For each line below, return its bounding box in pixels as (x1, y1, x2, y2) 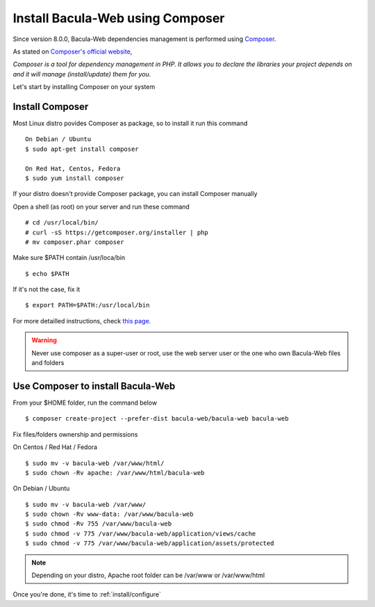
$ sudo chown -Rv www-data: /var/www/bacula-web (25, 510, 194, 518)
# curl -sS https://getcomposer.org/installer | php (25, 228, 208, 236)
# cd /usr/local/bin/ (25, 219, 99, 227)
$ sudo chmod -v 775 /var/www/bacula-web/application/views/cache (25, 529, 256, 537)
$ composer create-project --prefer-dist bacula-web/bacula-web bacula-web (25, 414, 289, 423)
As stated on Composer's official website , (12, 47, 133, 56)
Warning (31, 336, 57, 344)
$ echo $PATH (25, 270, 69, 277)
